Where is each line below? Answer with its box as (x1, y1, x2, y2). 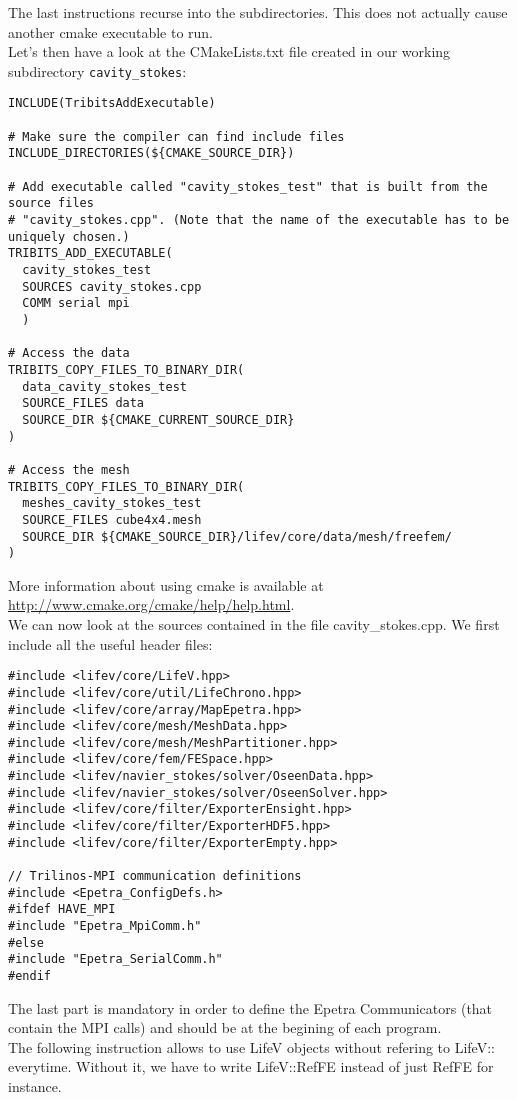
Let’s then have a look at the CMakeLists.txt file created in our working (8, 41, 451, 62)
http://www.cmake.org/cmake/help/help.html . (8, 594, 295, 615)
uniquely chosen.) (8, 229, 130, 244)
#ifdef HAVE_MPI (8, 902, 116, 917)
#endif (8, 969, 51, 983)
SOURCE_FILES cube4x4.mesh (22, 512, 202, 527)
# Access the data (8, 346, 130, 361)
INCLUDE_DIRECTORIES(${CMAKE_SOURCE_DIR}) (8, 146, 295, 161)
